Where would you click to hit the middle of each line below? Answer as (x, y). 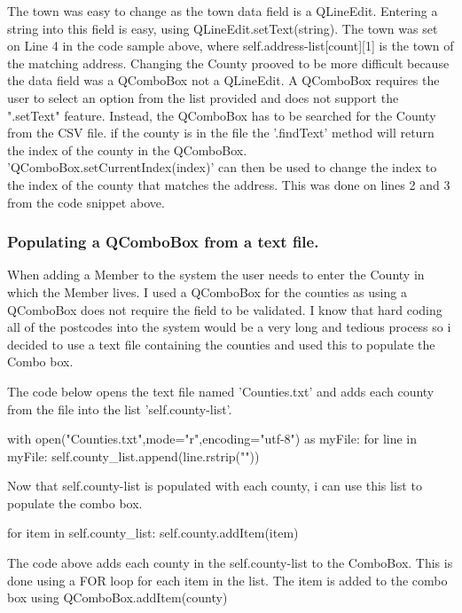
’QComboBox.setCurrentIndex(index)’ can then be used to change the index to (222, 167)
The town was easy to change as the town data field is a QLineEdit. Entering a (223, 11)
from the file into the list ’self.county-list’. (120, 409)
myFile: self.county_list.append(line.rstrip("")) (133, 456)
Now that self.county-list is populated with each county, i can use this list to (215, 486)
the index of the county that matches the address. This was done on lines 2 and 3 (229, 184)
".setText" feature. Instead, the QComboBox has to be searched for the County (222, 115)
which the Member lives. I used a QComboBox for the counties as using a (207, 291)
